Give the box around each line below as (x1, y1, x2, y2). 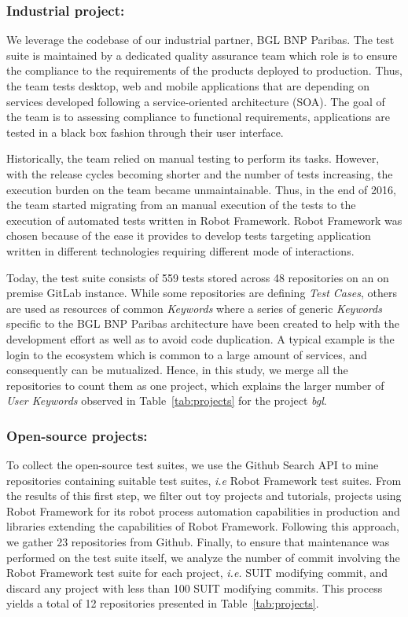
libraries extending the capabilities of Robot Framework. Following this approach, (6, 518, 400, 534)
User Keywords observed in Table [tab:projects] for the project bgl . (6, 392, 327, 409)
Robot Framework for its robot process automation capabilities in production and (6, 502, 400, 519)
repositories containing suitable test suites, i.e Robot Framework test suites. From (6, 472, 402, 488)
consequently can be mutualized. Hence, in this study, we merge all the (6, 362, 348, 378)
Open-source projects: (6, 425, 148, 445)
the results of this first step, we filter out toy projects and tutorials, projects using (6, 487, 402, 504)
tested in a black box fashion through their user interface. (6, 123, 284, 140)
